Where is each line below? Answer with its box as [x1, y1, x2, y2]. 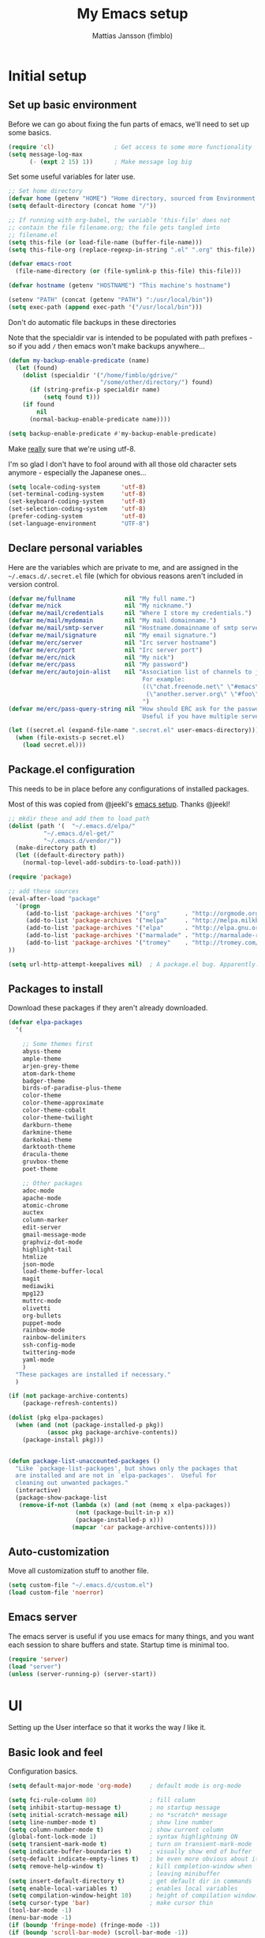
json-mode [22, 1260, 55, 1268]
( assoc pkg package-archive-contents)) [47, 1428, 178, 1436]
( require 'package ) [8, 873, 73, 881]
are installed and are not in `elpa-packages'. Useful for [15, 1471, 217, 1479]
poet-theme [22, 1165, 58, 1173]
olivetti [22, 1304, 51, 1313]
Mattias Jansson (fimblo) [91, 31, 174, 40]
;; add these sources [8, 887, 80, 895]
